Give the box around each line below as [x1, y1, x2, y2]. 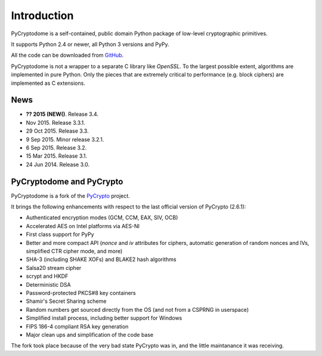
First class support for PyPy [26, 231, 95, 238]
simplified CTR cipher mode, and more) [26, 248, 123, 254]
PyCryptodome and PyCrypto [11, 176, 123, 186]
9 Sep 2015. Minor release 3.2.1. [26, 136, 104, 143]
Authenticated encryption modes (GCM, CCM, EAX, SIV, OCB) [26, 214, 178, 221]
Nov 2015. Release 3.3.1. [26, 119, 86, 126]
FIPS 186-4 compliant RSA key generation [26, 323, 129, 330]
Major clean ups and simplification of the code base [26, 331, 154, 338]
